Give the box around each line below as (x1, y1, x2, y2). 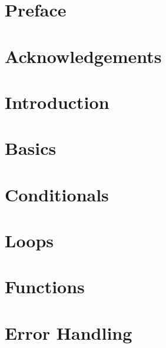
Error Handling (5, 320, 132, 344)
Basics (5, 136, 57, 160)
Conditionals (5, 182, 109, 206)
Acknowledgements (5, 44, 162, 68)
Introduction (5, 90, 109, 114)
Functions (5, 274, 85, 299)
